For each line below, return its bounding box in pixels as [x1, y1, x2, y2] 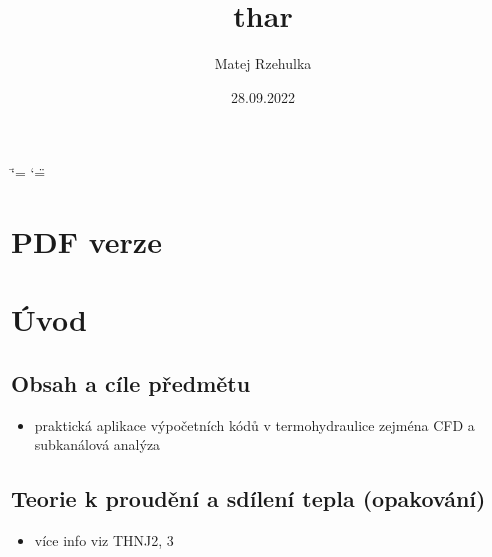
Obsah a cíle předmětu [11, 368, 251, 399]
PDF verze [11, 221, 162, 262]
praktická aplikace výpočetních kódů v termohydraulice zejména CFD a [34, 414, 475, 435]
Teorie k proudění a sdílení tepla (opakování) [11, 483, 486, 514]
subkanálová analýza [34, 434, 161, 455]
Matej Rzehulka [214, 53, 312, 74]
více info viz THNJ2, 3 [34, 530, 174, 551]
